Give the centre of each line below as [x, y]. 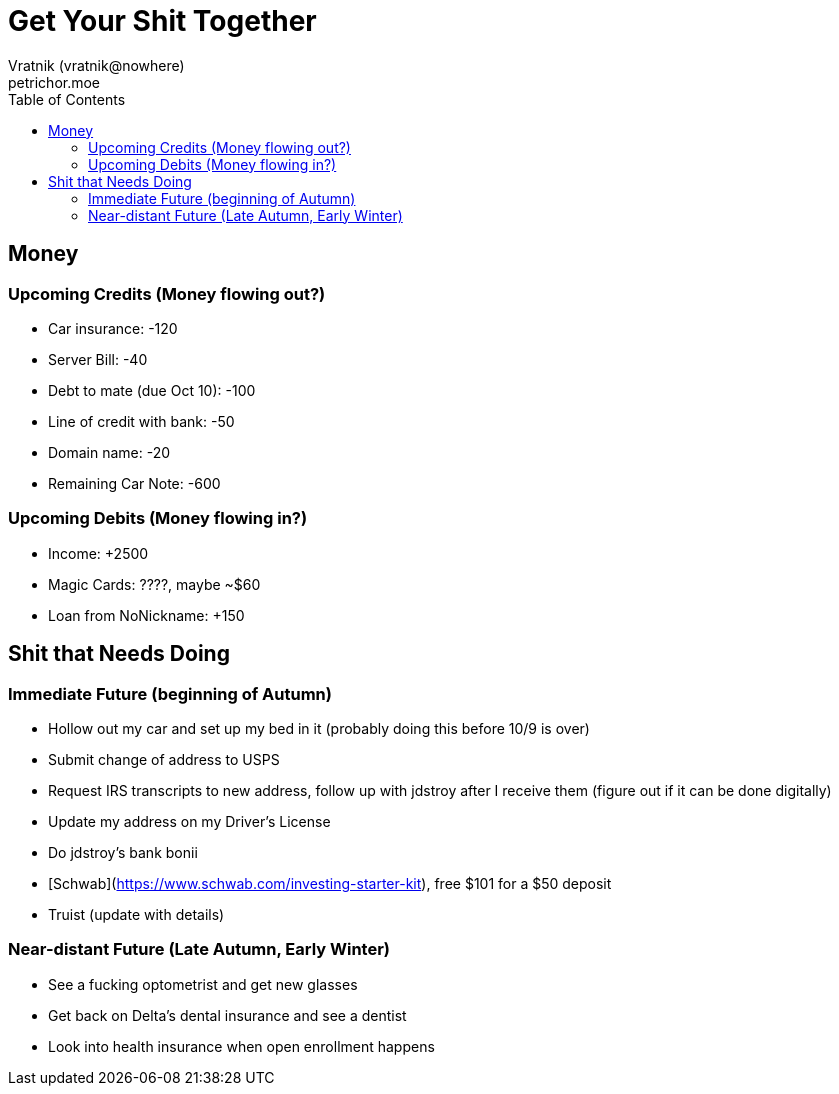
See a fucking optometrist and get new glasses [203, 984]
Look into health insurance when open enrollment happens [241, 1046]
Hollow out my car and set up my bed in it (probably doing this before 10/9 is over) [319, 728]
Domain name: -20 [109, 452]
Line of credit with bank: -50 [141, 421]
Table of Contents [67, 99]
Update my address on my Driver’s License [189, 821]
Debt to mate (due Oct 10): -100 [152, 390]
